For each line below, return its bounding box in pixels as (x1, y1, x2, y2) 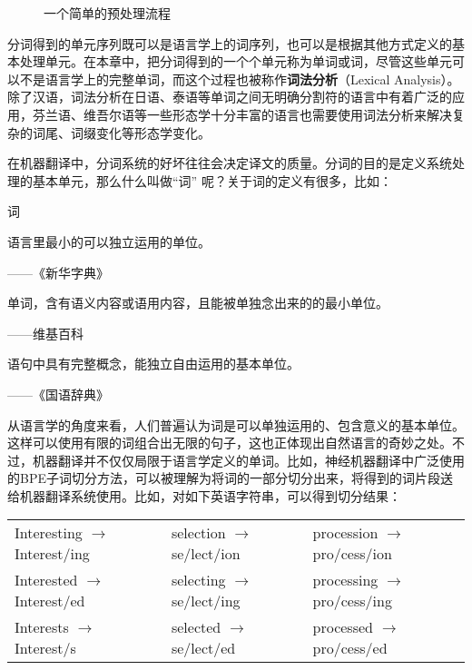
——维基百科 (7, 323, 84, 342)
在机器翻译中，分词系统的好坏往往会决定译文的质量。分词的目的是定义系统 (7, 153, 452, 172)
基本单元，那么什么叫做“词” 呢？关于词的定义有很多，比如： (32, 171, 392, 190)
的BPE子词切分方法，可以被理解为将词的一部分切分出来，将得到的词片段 (7, 468, 440, 488)
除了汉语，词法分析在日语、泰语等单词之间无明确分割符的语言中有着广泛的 (7, 87, 452, 106)
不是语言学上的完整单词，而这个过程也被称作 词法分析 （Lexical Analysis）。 (19, 69, 460, 88)
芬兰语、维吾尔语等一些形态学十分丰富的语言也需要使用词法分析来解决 (32, 104, 452, 123)
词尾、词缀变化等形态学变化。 (32, 123, 211, 142)
